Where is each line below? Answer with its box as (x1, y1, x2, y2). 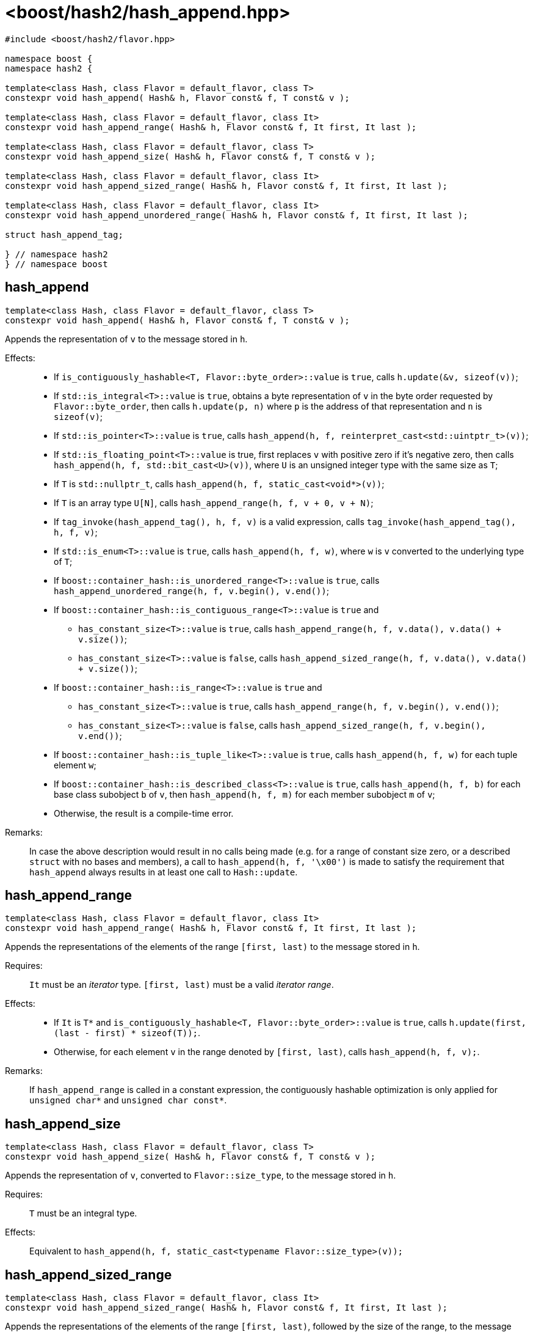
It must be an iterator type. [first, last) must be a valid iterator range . (29, 979, 334, 990)
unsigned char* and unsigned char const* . (29, 1095, 227, 1106)
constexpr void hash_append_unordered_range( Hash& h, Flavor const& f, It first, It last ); (5, 210, 468, 220)
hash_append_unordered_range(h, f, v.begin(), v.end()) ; (54, 585, 329, 596)
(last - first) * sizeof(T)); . (54, 1028, 201, 1039)
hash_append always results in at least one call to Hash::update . (29, 866, 298, 877)
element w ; (54, 759, 96, 770)
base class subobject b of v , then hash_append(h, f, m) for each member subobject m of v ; (54, 789, 435, 800)
